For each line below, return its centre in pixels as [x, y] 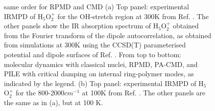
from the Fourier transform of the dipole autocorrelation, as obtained [108, 35]
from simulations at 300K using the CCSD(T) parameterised [95, 45]
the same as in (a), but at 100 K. [54, 102]
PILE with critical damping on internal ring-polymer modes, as [99, 74]
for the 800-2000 [40, 93]
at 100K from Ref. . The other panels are [144, 93]
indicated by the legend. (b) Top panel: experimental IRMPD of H [104, 83]
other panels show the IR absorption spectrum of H [81, 26]
